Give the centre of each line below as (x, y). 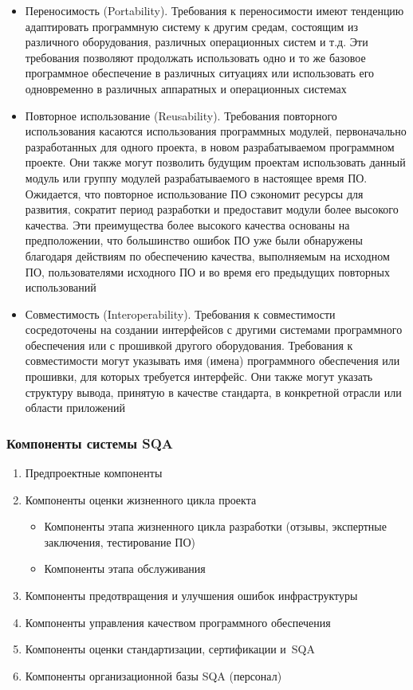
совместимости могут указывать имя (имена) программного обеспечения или (212, 361)
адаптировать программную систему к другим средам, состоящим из (192, 26)
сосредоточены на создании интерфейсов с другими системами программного (214, 329)
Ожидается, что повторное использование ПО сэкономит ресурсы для (194, 193)
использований (61, 287)
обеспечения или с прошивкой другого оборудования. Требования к (189, 345)
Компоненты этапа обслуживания (125, 568)
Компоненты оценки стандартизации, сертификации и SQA (170, 649)
